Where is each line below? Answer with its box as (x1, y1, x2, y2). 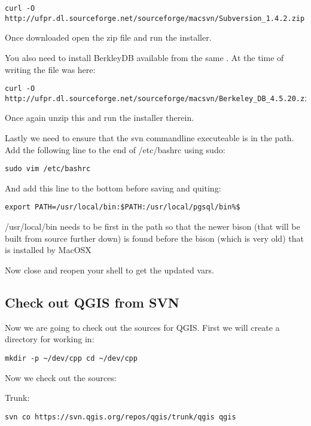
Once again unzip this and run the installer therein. (5, 111, 194, 124)
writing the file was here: (5, 63, 96, 75)
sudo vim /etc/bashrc (5, 165, 91, 174)
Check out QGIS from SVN (5, 293, 179, 311)
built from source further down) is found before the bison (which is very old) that (5, 232, 304, 244)
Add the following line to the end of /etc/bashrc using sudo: (5, 143, 225, 156)
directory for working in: (5, 333, 94, 345)
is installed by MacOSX (5, 244, 92, 256)
